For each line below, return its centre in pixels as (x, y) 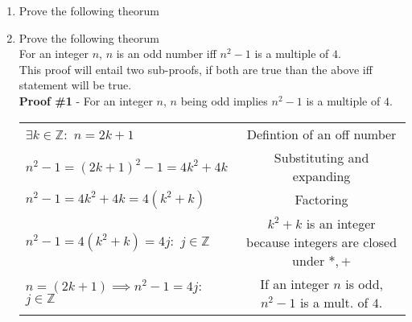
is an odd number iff (166, 54)
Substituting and (321, 157)
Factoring (321, 200)
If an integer (295, 283)
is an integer (341, 223)
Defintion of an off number (321, 134)
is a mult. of (334, 302)
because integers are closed (322, 242)
